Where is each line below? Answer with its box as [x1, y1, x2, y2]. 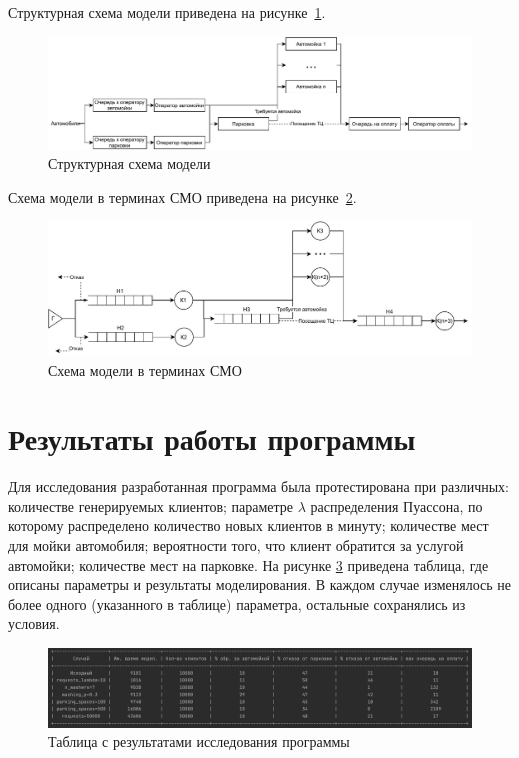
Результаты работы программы [8, 418, 416, 459]
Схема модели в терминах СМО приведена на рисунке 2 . [8, 186, 357, 207]
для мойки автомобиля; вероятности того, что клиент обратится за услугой [8, 535, 464, 556]
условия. [8, 613, 60, 634]
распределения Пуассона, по [310, 495, 483, 516]
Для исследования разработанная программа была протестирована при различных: [8, 476, 509, 497]
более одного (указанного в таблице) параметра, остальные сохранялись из [8, 593, 466, 614]
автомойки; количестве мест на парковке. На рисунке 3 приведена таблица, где [8, 554, 489, 575]
